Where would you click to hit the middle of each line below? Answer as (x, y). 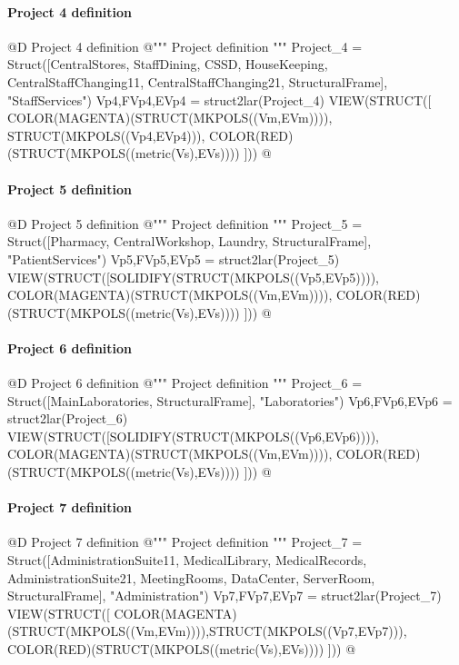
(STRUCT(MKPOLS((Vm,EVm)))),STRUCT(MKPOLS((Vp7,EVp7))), (207, 631)
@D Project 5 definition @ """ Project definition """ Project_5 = (185, 223)
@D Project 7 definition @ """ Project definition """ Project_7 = (185, 542)
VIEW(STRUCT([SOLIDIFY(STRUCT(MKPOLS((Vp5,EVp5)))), (193, 277)
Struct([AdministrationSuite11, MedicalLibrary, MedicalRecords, (187, 560)
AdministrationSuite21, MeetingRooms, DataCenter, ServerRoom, (191, 577)
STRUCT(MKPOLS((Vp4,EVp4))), (106, 135)
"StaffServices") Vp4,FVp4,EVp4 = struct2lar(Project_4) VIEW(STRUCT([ (220, 99)
